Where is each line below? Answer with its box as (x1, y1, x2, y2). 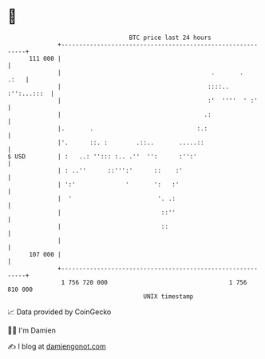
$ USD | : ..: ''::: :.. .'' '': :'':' (7, 152, 197, 161)
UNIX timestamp (143, 292, 194, 301)
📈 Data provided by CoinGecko (7, 307, 112, 317)
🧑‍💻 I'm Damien (7, 325, 57, 335)
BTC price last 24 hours (129, 34, 212, 42)
